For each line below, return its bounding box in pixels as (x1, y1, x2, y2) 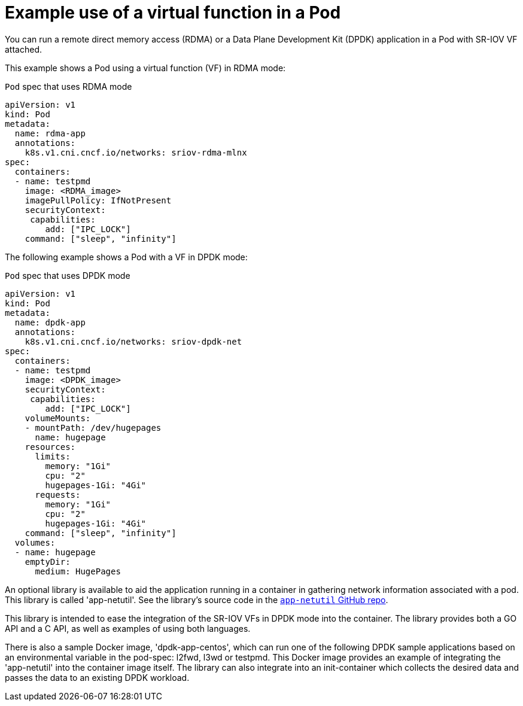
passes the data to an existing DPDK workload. (5, 672, 190, 683)
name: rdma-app (14, 128, 86, 138)
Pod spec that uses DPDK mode (5, 270, 130, 281)
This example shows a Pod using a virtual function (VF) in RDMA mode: (5, 62, 286, 73)
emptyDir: (25, 556, 71, 567)
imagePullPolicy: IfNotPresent (25, 195, 172, 205)
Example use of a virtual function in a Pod (5, 2, 341, 23)
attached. (5, 44, 42, 54)
